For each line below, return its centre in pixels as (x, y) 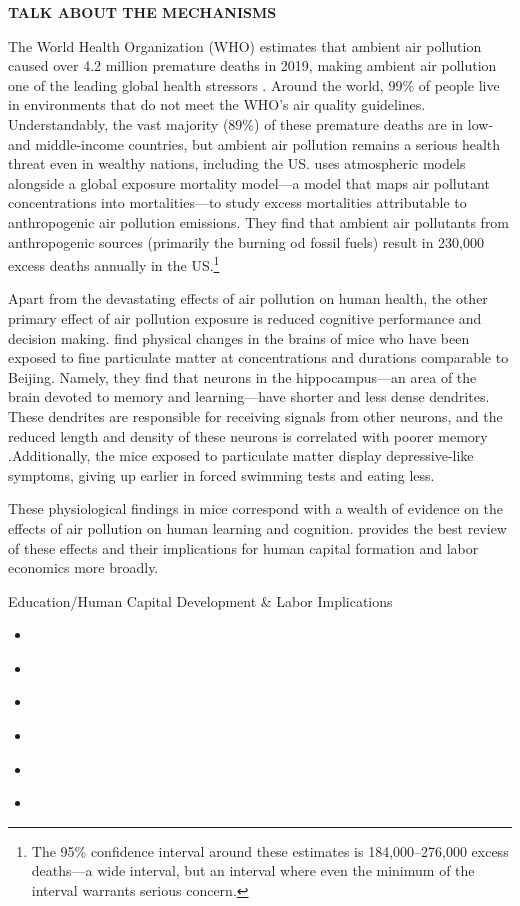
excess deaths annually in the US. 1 (114, 263)
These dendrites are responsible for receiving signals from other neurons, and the (255, 415)
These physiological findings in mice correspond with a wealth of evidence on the (256, 508)
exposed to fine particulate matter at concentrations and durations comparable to (258, 357)
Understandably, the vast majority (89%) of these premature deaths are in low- (251, 123)
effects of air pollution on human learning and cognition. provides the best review (257, 527)
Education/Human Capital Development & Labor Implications (200, 600)
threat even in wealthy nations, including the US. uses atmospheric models (237, 163)
